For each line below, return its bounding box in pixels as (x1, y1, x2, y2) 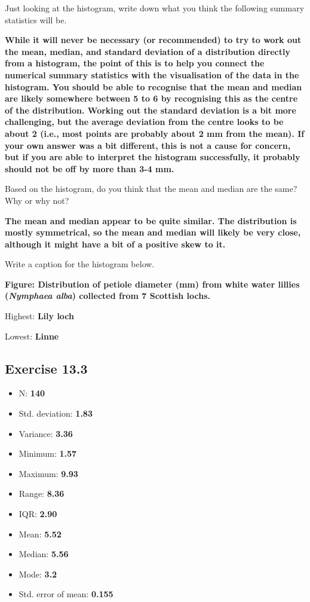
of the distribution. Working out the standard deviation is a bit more (5, 103, 296, 116)
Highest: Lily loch (5, 310, 75, 322)
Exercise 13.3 (5, 359, 88, 377)
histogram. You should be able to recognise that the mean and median (5, 80, 302, 93)
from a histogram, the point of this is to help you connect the (5, 57, 265, 69)
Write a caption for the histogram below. (5, 258, 155, 270)
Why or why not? (5, 194, 69, 206)
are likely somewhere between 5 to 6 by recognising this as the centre (5, 92, 298, 105)
